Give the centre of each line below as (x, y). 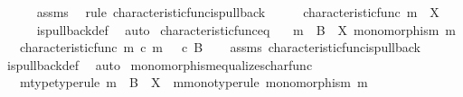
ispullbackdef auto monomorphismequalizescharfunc (160, 64)
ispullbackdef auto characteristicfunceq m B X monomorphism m (246, 29)
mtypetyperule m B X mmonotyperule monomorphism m (194, 82)
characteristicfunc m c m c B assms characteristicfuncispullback (220, 47)
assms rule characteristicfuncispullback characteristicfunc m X (238, 12)
